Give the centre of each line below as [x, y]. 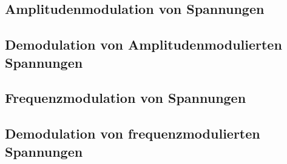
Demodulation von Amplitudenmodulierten [143, 44]
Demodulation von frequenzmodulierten [133, 133]
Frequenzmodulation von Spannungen [126, 98]
